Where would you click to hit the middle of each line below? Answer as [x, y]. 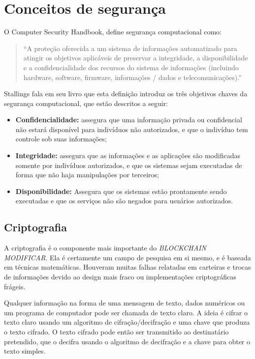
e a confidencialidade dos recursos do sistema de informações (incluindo [131, 67]
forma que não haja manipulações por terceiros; [87, 175]
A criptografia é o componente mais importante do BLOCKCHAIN [105, 248]
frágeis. [15, 286]
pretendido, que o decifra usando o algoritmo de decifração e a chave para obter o [127, 341]
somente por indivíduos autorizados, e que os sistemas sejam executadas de [129, 165]
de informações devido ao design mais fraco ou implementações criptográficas [120, 277]
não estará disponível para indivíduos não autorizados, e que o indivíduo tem [132, 129]
